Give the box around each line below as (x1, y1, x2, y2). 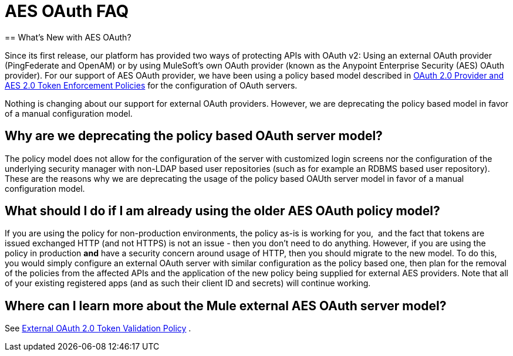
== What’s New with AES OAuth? (5, 32, 131, 42)
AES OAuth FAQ (5, 1, 129, 21)
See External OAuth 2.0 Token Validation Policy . (5, 323, 191, 334)
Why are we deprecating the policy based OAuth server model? (5, 128, 383, 144)
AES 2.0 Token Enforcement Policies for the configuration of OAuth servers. (5, 80, 298, 90)
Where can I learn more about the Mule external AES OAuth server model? (5, 298, 447, 313)
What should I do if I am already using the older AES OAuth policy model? (5, 204, 440, 219)
